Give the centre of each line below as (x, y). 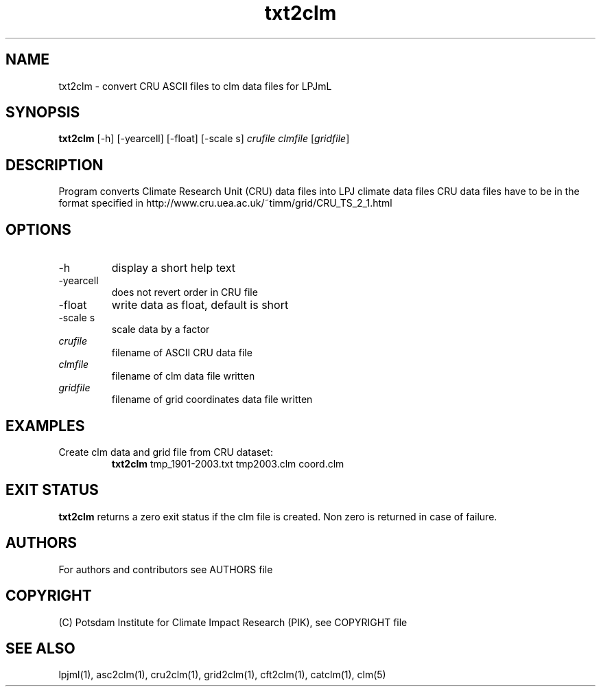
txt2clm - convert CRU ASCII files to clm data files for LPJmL (195, 86)
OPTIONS (38, 229)
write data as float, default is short (200, 305)
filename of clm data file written (183, 376)
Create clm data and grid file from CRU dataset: (166, 452)
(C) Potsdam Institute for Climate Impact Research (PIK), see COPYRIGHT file (233, 622)
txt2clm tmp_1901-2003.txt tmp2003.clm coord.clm (228, 463)
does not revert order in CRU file (185, 292)
